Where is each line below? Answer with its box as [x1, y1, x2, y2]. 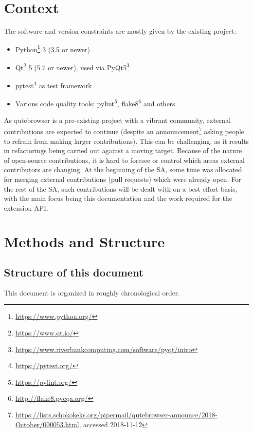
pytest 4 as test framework [15, 79, 92, 90]
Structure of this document [4, 265, 144, 280]
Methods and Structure [4, 231, 165, 251]
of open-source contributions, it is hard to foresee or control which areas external [4, 155, 245, 165]
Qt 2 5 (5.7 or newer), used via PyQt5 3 [15, 60, 129, 72]
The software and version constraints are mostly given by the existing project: [4, 26, 236, 36]
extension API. [4, 202, 48, 213]
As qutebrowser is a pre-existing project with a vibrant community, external [4, 115, 231, 125]
